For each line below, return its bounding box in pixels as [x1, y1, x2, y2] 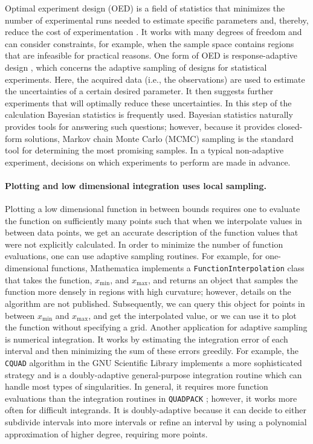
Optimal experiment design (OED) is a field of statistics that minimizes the [5, 2, 285, 14]
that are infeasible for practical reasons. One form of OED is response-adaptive [5, 49, 298, 62]
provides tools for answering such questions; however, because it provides [5, 120, 275, 132]
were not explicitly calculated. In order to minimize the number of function [5, 237, 283, 250]
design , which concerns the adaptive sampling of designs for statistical [5, 60, 267, 73]
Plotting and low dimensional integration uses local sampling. [5, 179, 266, 191]
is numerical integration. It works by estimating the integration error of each [5, 332, 288, 345]
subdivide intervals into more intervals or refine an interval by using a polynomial [5, 415, 307, 428]
